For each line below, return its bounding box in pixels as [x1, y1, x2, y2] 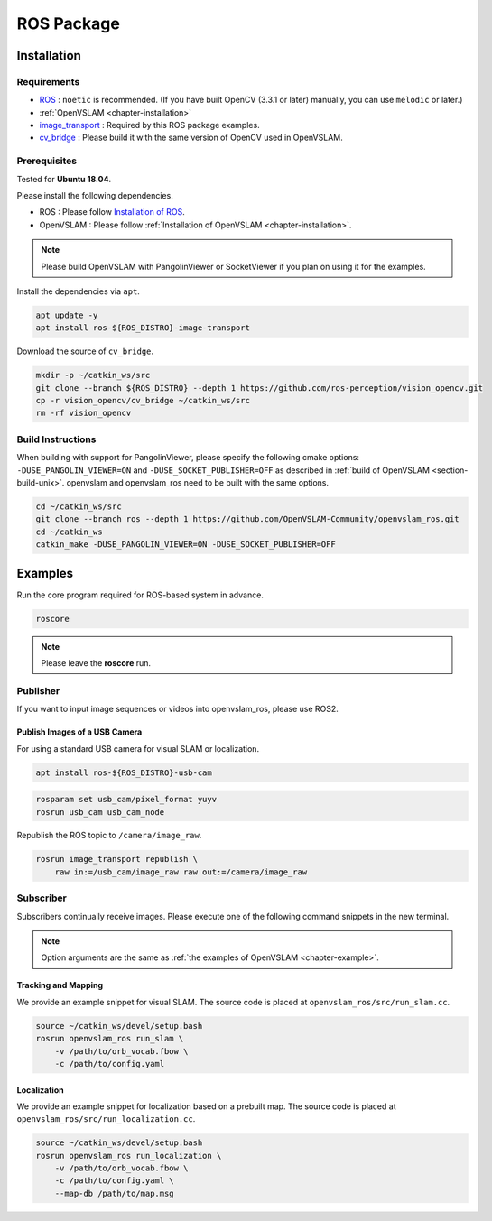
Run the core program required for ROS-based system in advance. [16, 589, 264, 600]
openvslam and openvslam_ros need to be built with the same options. [66, 477, 330, 487]
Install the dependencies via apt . [16, 285, 140, 297]
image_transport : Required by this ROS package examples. [39, 120, 261, 131]
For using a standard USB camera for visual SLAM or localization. [16, 743, 260, 754]
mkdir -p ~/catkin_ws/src [35, 370, 151, 381]
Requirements [16, 75, 80, 88]
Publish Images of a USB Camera [16, 726, 143, 737]
